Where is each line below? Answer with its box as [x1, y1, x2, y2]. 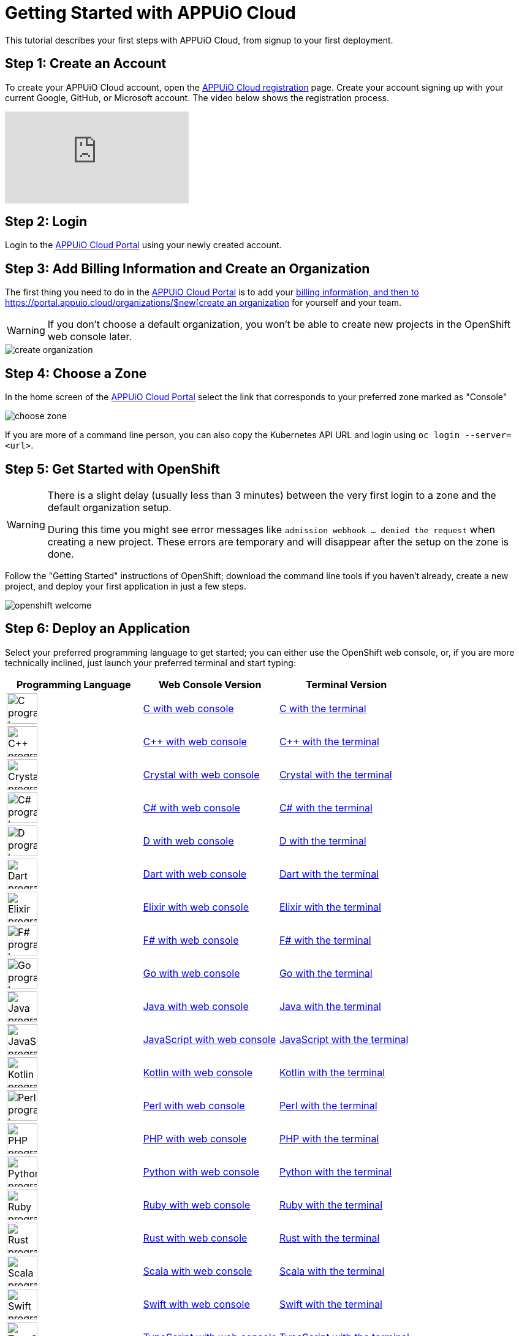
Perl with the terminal [279, 1099, 377, 1112]
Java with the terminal [279, 1000, 381, 1012]
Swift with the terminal [279, 1297, 382, 1310]
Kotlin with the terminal [279, 1066, 385, 1079]
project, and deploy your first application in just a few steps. [5, 580, 246, 591]
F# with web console [143, 933, 239, 946]
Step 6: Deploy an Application [5, 621, 191, 637]
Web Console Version [159, 678, 262, 691]
